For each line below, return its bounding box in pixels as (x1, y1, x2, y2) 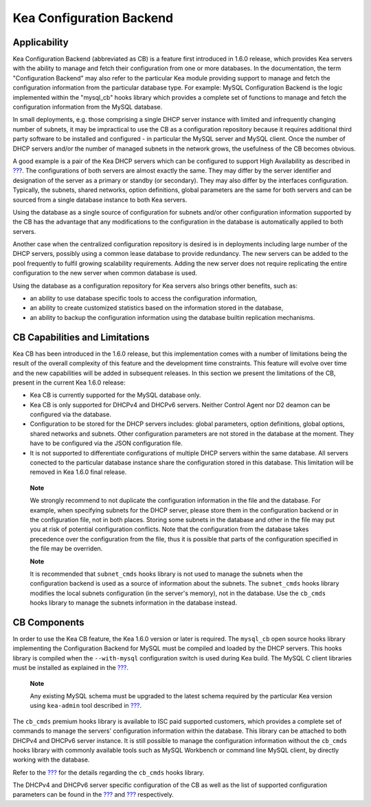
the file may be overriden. (30, 544, 103, 553)
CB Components (12, 616, 85, 628)
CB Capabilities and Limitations (12, 331, 150, 343)
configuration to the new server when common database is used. (12, 269, 197, 277)
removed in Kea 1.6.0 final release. (30, 468, 127, 476)
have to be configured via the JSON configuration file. (30, 439, 183, 447)
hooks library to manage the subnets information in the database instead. (30, 599, 237, 607)
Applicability (12, 36, 69, 48)
